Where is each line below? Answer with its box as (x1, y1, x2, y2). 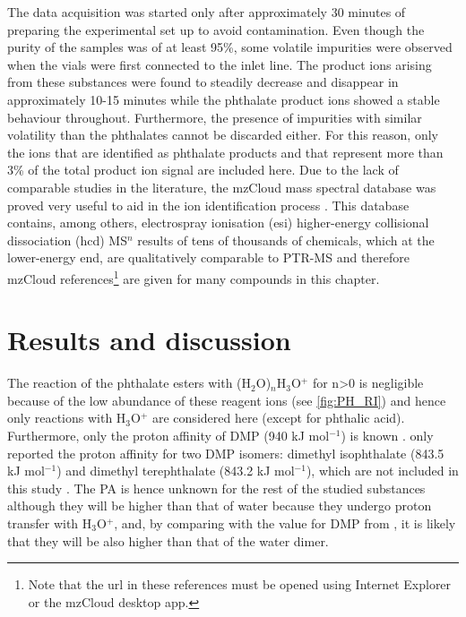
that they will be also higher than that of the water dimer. (7, 531, 329, 550)
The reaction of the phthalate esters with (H (7, 373, 252, 392)
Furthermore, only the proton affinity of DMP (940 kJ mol (7, 426, 330, 445)
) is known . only (341, 426, 434, 445)
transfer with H (7, 514, 92, 533)
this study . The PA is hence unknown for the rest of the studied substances (7, 478, 426, 497)
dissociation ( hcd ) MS (7, 230, 127, 249)
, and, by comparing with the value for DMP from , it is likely (114, 514, 456, 533)
